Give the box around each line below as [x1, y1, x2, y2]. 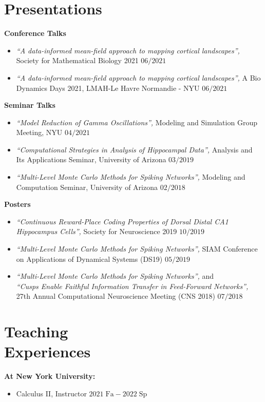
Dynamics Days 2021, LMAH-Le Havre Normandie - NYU [16, 82, 200, 93]
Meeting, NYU [16, 127, 63, 138]
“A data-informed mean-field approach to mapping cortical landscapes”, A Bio [16, 72, 261, 83]
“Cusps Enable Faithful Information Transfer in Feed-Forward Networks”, [16, 280, 249, 291]
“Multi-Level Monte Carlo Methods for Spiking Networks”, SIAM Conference [16, 243, 258, 254]
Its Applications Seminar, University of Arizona [16, 154, 166, 165]
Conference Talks [4, 28, 66, 39]
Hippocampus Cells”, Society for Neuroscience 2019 [16, 226, 177, 237]
